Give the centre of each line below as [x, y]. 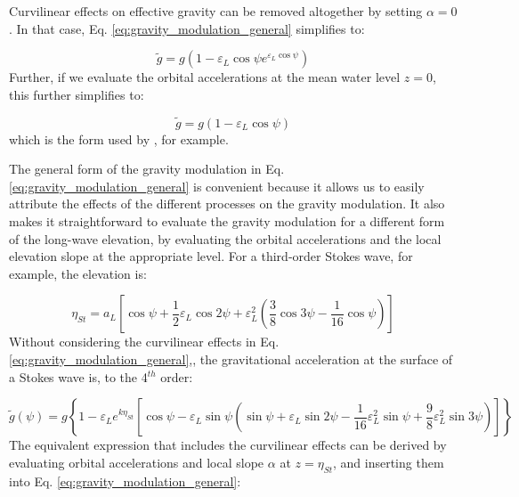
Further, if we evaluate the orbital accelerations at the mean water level [205, 77]
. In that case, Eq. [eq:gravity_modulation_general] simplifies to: [187, 28]
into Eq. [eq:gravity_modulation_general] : [125, 481]
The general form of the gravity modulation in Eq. [147, 169]
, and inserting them [388, 462]
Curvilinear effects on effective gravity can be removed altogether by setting [216, 11]
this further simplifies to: [77, 94]
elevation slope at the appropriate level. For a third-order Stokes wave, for [211, 256]
